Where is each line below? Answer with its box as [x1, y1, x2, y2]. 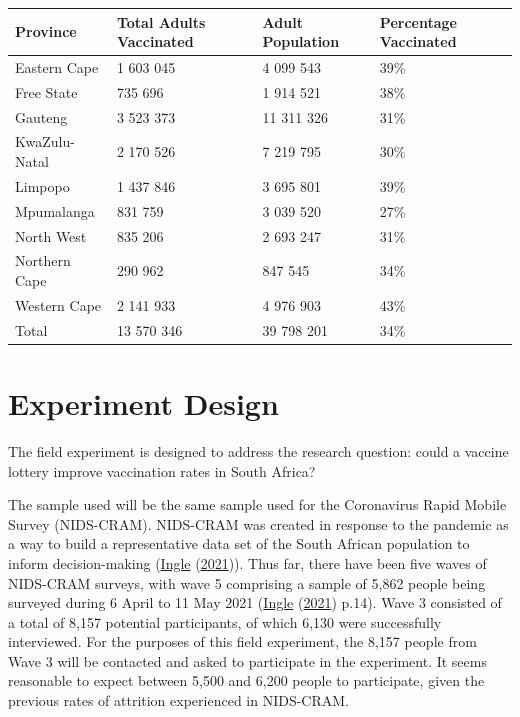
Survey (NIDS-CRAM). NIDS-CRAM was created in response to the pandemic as [8, 513, 509, 534]
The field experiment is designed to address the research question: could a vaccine [8, 440, 509, 461]
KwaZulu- [15, 131, 75, 152]
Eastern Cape [15, 56, 99, 77]
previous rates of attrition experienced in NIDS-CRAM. [8, 690, 349, 711]
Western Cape [15, 294, 102, 315]
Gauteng [15, 106, 68, 127]
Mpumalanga [15, 200, 95, 221]
